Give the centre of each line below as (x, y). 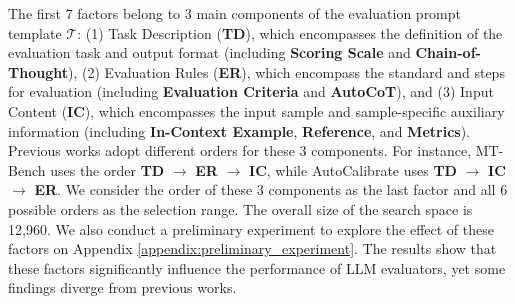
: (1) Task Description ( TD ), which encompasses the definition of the (290, 32)
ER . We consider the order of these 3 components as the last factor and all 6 (271, 189)
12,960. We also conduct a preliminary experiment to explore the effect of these (251, 228)
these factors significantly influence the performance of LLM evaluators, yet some (257, 267)
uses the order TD (107, 169)
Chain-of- (448, 52)
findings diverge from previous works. (122, 287)
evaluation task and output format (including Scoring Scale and (209, 52)
